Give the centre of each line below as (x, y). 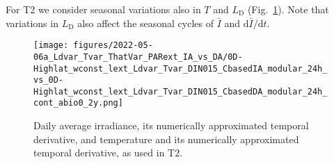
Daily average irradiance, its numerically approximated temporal (171, 125)
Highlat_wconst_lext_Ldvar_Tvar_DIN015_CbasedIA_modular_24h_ (181, 68)
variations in (32, 23)
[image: (51, 46)
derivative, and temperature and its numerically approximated (166, 139)
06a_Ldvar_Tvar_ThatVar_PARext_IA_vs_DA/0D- (138, 57)
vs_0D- (48, 80)
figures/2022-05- (113, 46)
